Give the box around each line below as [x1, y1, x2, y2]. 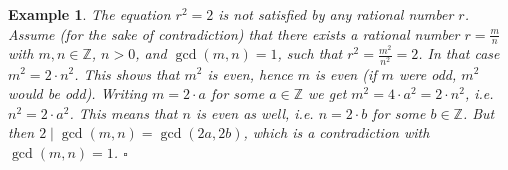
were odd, [398, 63, 457, 84]
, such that [277, 43, 343, 64]
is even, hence [207, 63, 293, 84]
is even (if [314, 63, 377, 84]
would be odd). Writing [8, 83, 148, 104]
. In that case [418, 43, 500, 64]
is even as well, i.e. [195, 102, 314, 123]
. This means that [69, 102, 178, 123]
